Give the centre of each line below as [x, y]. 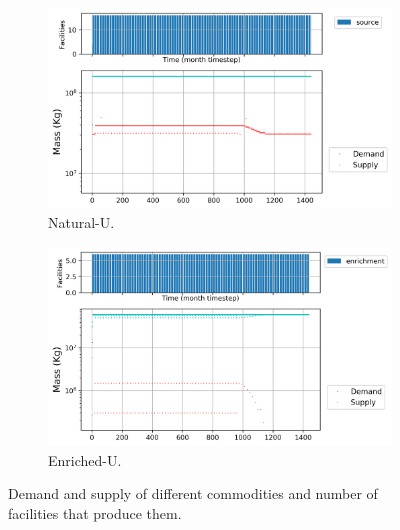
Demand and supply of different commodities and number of [193, 493]
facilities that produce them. [95, 513]
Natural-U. [81, 222]
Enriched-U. [85, 459]
